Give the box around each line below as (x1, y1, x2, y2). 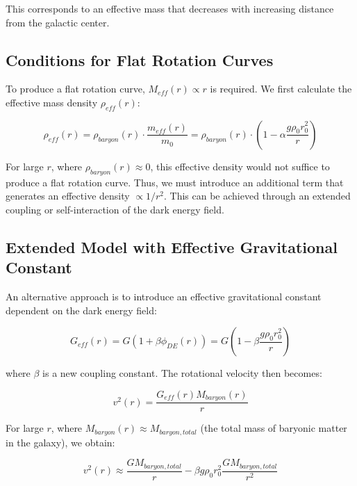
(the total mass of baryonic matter (200, 421, 347, 435)
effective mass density (6, 95, 98, 109)
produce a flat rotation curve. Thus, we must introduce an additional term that (6, 175, 344, 189)
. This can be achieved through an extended (164, 188, 351, 203)
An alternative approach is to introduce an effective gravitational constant (6, 289, 322, 303)
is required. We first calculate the (210, 81, 352, 96)
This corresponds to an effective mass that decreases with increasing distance (6, 1, 334, 15)
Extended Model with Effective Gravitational (6, 236, 338, 257)
